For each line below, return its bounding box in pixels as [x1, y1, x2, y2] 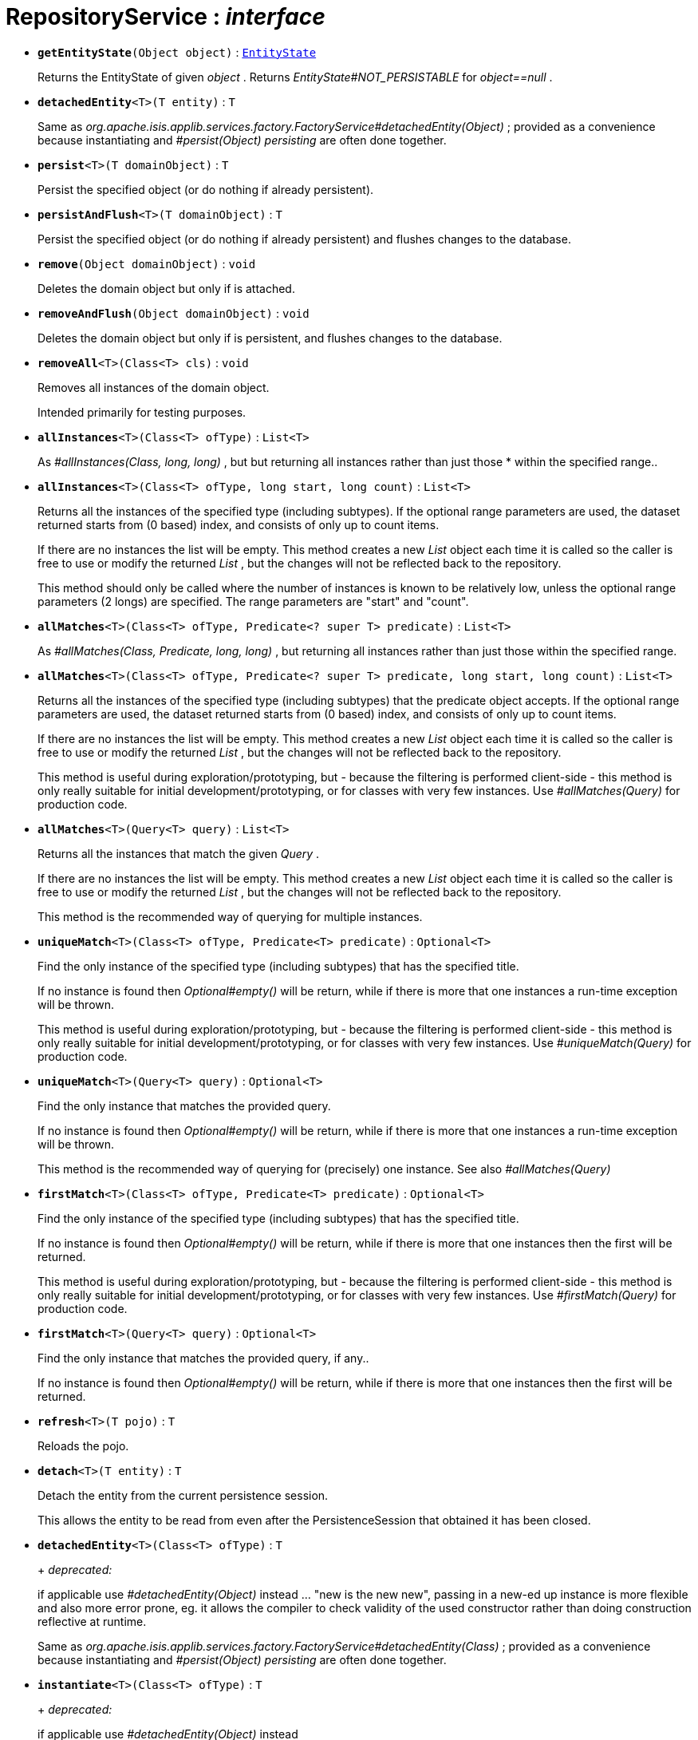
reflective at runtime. [37, 1614, 147, 1628]
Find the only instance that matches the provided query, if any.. [37, 1350, 369, 1365]
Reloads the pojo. [37, 1438, 129, 1453]
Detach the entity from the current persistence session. [37, 1488, 329, 1502]
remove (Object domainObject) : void [37, 256, 256, 271]
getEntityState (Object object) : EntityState [37, 45, 317, 59]
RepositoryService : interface [6, 3, 325, 30]
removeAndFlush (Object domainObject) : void [37, 306, 310, 320]
